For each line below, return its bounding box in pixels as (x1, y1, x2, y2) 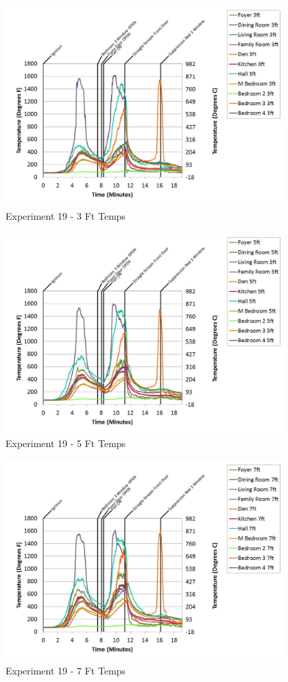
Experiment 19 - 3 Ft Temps (5, 209, 126, 223)
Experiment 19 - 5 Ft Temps (5, 436, 126, 451)
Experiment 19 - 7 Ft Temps (5, 663, 126, 678)
